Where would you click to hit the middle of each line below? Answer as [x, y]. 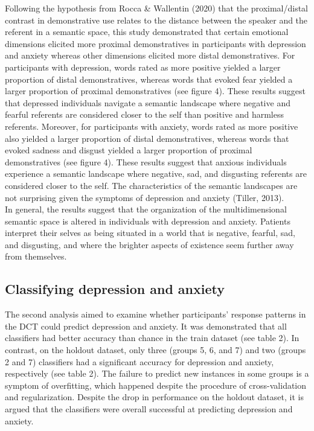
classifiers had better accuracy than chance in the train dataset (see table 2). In [152, 338]
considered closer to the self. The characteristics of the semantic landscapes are [151, 185]
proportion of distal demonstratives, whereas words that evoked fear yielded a [149, 79]
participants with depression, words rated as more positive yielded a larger [143, 67]
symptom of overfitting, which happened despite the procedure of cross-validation [156, 385]
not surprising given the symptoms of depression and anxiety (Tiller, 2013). [145, 197]
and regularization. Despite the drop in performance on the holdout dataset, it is [154, 397]
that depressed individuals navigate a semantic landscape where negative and [148, 102]
